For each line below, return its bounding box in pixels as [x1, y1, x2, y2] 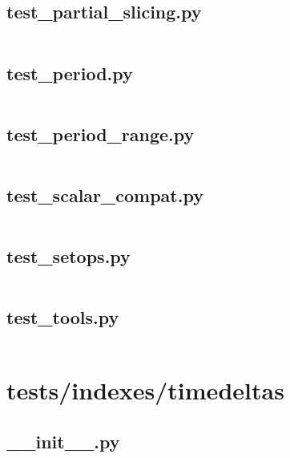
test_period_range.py [6, 121, 195, 146]
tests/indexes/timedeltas [6, 374, 284, 407]
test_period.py [6, 60, 133, 85]
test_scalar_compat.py [6, 183, 203, 207]
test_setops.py [6, 244, 131, 269]
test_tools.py [6, 305, 119, 330]
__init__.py [6, 428, 120, 453]
